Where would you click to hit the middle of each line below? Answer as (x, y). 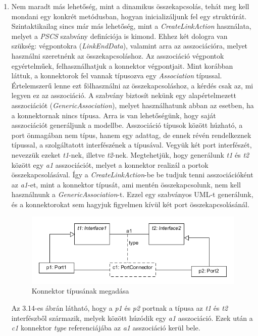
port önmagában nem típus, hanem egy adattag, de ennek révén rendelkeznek (131, 135)
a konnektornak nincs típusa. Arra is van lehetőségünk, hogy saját (114, 115)
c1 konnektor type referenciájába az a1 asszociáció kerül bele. (106, 328)
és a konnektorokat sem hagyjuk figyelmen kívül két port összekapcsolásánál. (130, 204)
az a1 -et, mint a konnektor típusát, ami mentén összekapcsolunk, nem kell (126, 184)
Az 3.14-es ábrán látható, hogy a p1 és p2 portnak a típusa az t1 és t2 (120, 308)
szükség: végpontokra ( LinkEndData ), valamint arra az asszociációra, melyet (130, 46)
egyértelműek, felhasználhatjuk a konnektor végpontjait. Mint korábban (122, 65)
